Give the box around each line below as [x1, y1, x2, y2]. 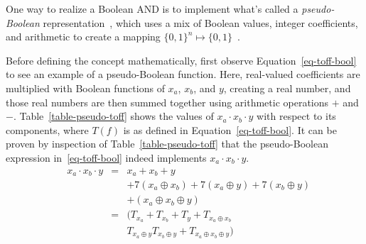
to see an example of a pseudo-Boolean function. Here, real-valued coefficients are [6, 67, 360, 82]
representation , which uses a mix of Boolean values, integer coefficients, [43, 15, 358, 30]
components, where [6, 122, 89, 137]
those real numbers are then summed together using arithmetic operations [6, 94, 329, 109]
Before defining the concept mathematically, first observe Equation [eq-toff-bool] [6, 52, 357, 67]
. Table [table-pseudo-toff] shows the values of [13, 109, 214, 123]
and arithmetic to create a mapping [6, 29, 161, 44]
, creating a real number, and [223, 80, 351, 95]
